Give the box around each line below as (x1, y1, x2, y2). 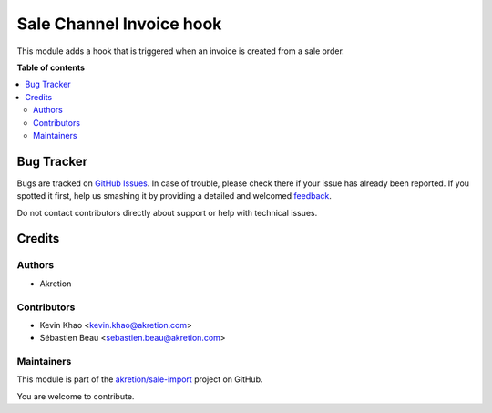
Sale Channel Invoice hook (16, 14, 222, 34)
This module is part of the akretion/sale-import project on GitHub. (16, 374, 263, 385)
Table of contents (16, 62, 86, 73)
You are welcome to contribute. (16, 390, 135, 401)
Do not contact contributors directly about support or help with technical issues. (16, 207, 318, 218)
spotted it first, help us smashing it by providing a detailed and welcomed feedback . (16, 191, 333, 201)
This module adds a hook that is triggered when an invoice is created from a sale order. (16, 46, 345, 57)
